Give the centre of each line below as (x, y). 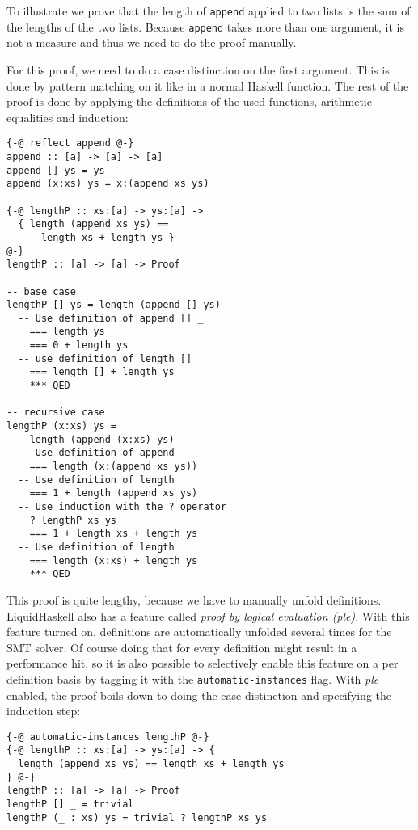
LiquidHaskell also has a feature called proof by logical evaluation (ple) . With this (208, 615)
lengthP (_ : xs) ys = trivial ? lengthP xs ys (137, 817)
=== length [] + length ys (102, 372)
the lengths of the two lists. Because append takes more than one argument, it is (206, 26)
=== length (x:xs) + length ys (114, 560)
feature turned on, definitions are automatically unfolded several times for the (199, 632)
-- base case (41, 291)
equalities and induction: (68, 117)
